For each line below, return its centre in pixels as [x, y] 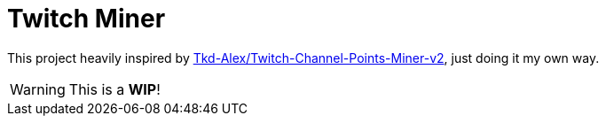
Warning [38, 89]
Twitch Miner [87, 19]
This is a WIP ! [114, 89]
